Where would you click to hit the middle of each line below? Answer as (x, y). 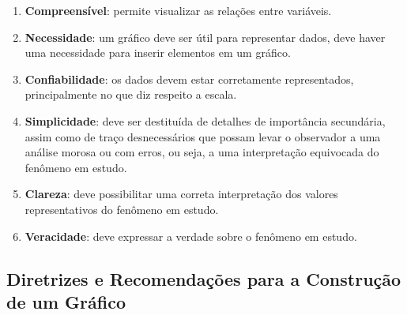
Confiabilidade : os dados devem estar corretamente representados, (189, 79)
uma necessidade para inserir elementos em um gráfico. (158, 52)
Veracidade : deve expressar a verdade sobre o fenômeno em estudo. (191, 236)
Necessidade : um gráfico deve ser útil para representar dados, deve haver (205, 37)
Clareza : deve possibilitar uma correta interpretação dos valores (181, 194)
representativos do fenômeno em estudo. (122, 209)
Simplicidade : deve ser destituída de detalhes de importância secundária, (205, 120)
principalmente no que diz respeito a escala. (131, 94)
